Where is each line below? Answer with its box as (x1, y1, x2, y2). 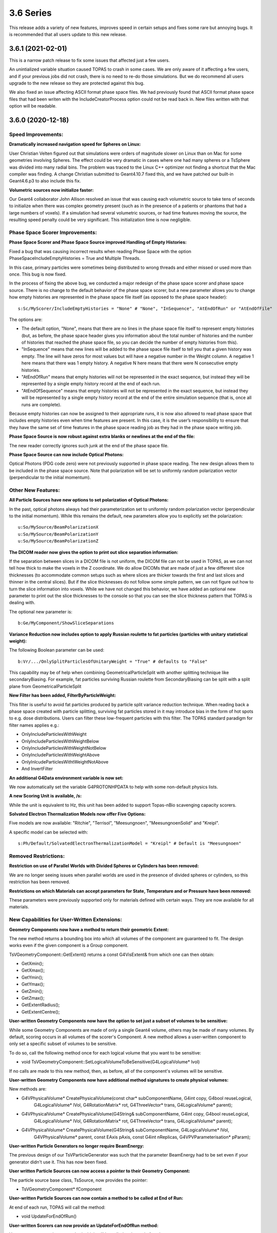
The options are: (9, 316, 43, 323)
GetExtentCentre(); (21, 1009, 60, 1015)
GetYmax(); (21, 981, 45, 987)
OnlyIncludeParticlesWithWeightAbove (21, 752, 100, 758)
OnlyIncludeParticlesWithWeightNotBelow (21, 745, 106, 751)
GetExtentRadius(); (21, 1002, 60, 1008)
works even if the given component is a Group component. (9, 943, 129, 948)
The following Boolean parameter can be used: (9, 647, 104, 653)
